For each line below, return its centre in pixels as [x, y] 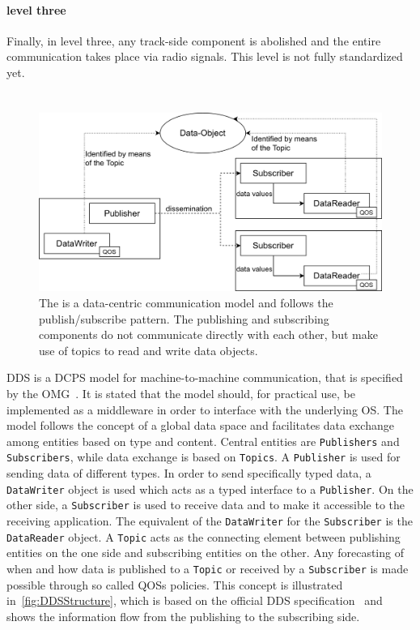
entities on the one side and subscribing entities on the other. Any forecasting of [205, 553]
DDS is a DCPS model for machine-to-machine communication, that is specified [205, 377]
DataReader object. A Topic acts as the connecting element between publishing [204, 536]
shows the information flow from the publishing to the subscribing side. [183, 616]
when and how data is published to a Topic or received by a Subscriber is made [208, 568]
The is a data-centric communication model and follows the [186, 303]
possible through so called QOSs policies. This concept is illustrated [175, 584]
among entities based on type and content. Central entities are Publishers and [203, 441]
